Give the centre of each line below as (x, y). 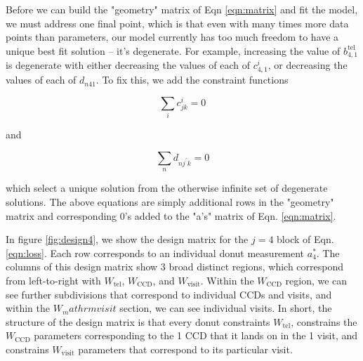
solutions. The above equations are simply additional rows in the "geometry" (170, 201)
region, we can (316, 280)
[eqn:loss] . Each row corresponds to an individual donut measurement (155, 252)
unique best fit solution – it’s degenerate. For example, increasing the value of (173, 50)
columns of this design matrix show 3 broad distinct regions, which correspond (175, 267)
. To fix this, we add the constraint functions (192, 80)
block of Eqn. (305, 239)
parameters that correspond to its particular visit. (185, 349)
